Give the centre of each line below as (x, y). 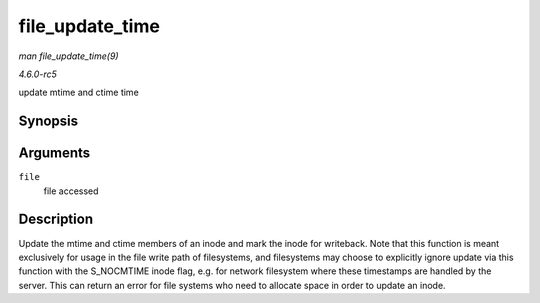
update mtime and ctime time (78, 92)
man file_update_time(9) (68, 56)
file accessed (71, 191)
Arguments (54, 153)
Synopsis (48, 121)
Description (56, 219)
